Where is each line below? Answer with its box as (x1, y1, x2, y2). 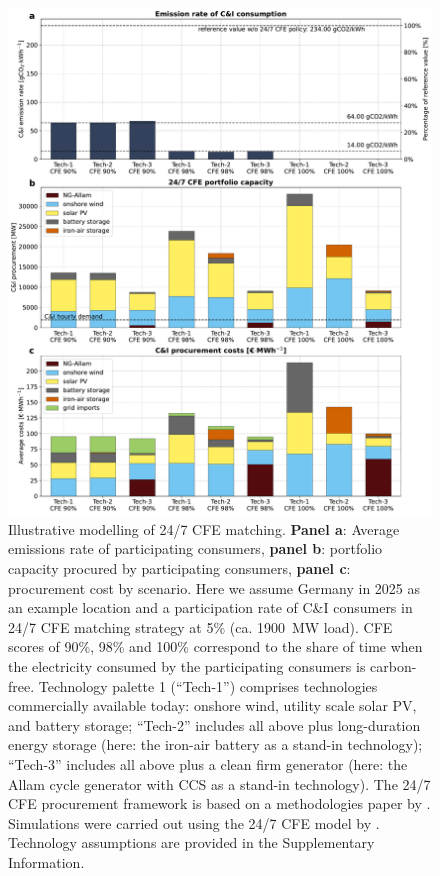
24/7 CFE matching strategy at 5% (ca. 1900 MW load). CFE (8, 616, 393, 637)
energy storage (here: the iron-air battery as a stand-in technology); (8, 734, 423, 755)
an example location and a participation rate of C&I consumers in (8, 597, 413, 618)
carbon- (370, 655, 417, 676)
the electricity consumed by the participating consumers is (8, 655, 366, 676)
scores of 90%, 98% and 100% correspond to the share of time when (8, 636, 423, 657)
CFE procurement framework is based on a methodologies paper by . (8, 793, 431, 814)
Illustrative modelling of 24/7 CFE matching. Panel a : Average (8, 518, 400, 539)
